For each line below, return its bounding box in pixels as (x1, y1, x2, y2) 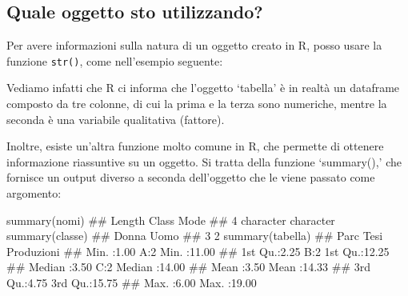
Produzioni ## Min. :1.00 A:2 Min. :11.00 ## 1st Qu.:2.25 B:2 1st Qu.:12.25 (6, 242, 390, 259)
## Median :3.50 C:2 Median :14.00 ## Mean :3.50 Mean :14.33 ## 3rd (6, 258, 371, 275)
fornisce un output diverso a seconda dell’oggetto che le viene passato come (6, 169, 375, 186)
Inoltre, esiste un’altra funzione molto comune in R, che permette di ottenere (6, 138, 384, 154)
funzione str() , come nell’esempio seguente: (6, 52, 223, 69)
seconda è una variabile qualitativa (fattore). (6, 110, 225, 127)
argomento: (6, 185, 62, 202)
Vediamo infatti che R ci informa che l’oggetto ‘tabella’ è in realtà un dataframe (6, 79, 400, 96)
